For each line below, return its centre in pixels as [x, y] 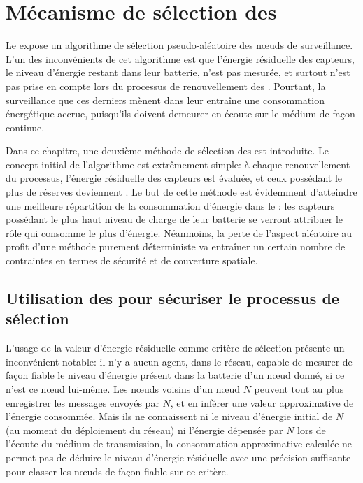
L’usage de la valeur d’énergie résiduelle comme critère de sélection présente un [175, 348]
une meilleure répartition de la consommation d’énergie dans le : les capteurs [170, 205]
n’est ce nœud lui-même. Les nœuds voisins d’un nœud [123, 389]
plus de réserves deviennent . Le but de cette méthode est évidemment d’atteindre [181, 192]
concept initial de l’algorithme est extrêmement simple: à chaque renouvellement [178, 164]
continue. [25, 127]
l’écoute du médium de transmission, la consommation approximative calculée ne [179, 444]
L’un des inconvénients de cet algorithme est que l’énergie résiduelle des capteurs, [180, 58]
